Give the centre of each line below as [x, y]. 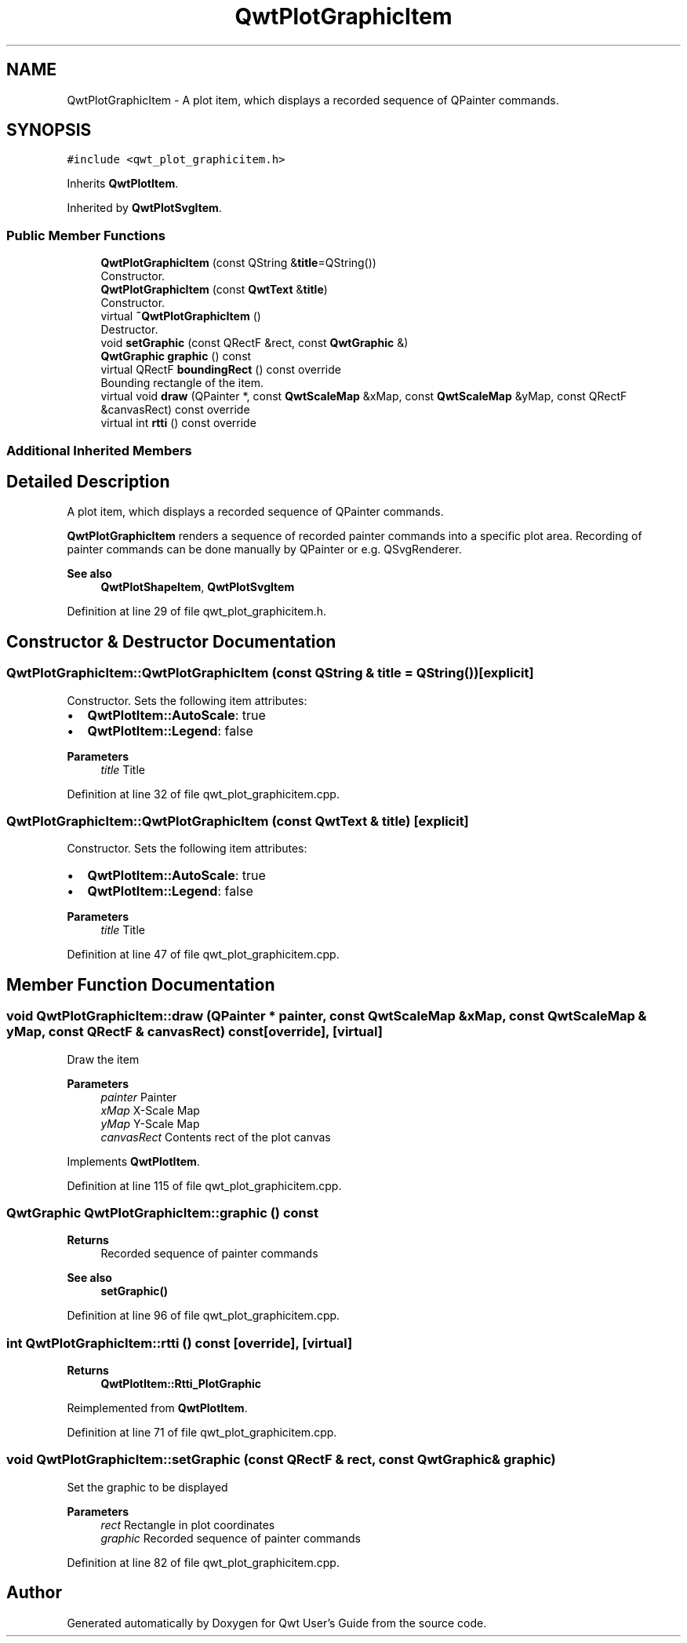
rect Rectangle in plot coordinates [188, 1524]
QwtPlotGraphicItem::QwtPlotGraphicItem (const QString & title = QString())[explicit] [270, 673]
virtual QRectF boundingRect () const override [221, 370]
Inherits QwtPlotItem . [123, 184]
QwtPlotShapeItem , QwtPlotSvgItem [198, 587]
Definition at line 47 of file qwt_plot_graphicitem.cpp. [203, 955]
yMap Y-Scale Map [150, 1123]
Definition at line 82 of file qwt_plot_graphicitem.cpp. [203, 1562]
